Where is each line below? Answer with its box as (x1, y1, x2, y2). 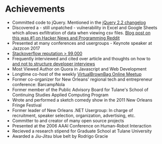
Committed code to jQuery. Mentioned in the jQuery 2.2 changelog (12, 19, 146, 25)
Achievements (5, 3, 65, 15)
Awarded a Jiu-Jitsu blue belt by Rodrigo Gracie (12, 133, 108, 139)
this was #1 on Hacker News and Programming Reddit (12, 35, 120, 41)
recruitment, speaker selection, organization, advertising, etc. (12, 112, 136, 118)
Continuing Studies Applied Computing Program (12, 91, 108, 98)
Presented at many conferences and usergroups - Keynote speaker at (12, 40, 152, 46)
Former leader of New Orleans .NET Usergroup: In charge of (12, 107, 133, 113)
